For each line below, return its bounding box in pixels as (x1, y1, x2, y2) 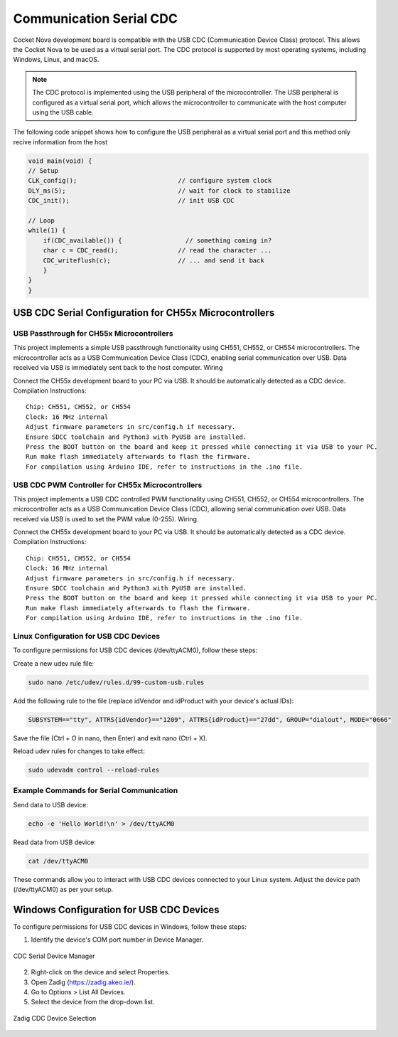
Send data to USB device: (13, 800, 88, 809)
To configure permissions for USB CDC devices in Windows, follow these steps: (13, 922, 247, 931)
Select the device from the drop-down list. (31, 998, 155, 1006)
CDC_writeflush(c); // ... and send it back (43, 256, 264, 265)
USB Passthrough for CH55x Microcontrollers (13, 329, 173, 339)
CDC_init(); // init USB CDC (28, 196, 235, 205)
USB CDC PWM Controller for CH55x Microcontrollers (13, 480, 203, 490)
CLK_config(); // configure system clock (28, 176, 272, 185)
